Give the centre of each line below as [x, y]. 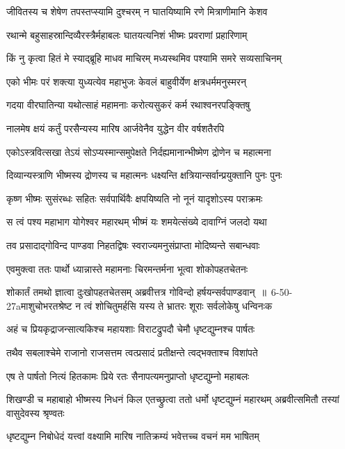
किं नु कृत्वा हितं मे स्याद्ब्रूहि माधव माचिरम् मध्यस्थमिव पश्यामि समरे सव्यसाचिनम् [144, 58]
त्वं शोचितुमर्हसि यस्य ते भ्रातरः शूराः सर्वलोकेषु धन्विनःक [178, 305]
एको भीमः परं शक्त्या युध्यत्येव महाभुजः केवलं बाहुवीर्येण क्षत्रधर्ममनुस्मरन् [126, 81]
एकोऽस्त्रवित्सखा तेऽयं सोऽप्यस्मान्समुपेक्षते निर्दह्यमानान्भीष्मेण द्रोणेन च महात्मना [139, 151]
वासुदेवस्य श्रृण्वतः [35, 412]
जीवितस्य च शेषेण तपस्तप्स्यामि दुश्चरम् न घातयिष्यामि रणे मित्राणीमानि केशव [137, 11]
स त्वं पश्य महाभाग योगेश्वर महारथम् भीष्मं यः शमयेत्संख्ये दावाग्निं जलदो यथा [137, 222]
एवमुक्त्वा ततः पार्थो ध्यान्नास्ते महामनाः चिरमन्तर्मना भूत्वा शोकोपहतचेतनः [127, 268]
